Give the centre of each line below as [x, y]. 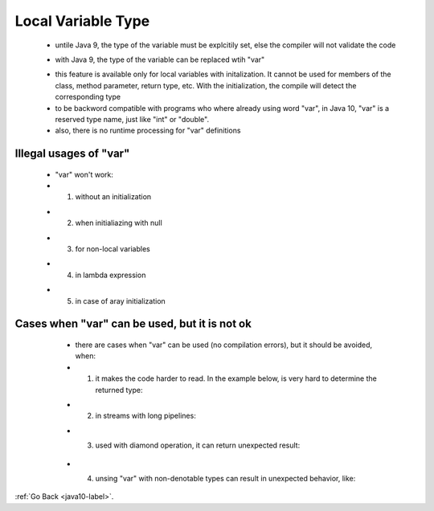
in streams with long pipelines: [145, 416]
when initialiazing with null [119, 223]
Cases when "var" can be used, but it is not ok [133, 324]
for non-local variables [113, 249]
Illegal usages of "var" [72, 154]
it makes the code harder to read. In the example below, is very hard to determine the [236, 378]
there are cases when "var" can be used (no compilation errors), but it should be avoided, [224, 345]
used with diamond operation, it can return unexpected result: [198, 445]
